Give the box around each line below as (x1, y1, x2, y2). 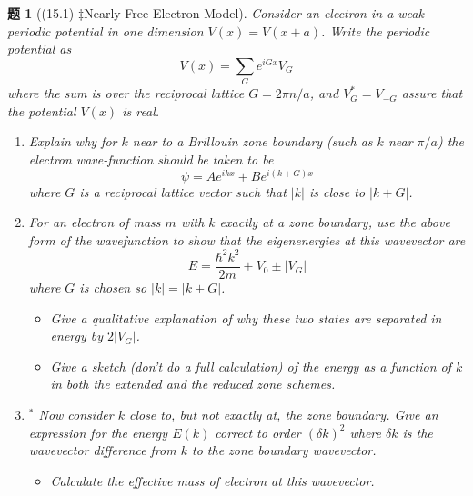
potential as (7, 39, 72, 58)
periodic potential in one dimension (7, 21, 204, 40)
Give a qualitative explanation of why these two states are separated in (50, 308, 442, 327)
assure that (401, 84, 463, 103)
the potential (7, 101, 76, 120)
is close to (308, 182, 366, 201)
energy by (50, 326, 104, 345)
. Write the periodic (321, 21, 430, 40)
